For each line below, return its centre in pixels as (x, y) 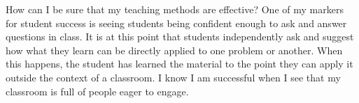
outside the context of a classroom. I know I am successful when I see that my (173, 77)
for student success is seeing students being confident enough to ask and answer (176, 23)
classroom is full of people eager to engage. (97, 91)
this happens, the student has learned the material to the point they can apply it (179, 64)
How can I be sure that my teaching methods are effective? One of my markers (175, 9)
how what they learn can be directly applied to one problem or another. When (174, 50)
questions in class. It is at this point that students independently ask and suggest (180, 37)
